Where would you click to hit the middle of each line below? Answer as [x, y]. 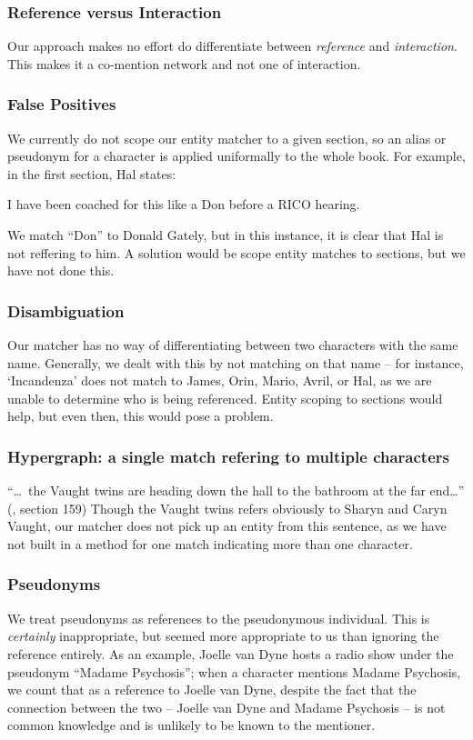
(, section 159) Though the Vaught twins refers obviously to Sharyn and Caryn [227, 508]
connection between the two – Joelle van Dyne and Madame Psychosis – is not [226, 707]
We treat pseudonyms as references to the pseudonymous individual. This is [219, 618]
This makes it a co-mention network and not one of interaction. [184, 63]
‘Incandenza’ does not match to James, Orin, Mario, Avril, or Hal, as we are [220, 380]
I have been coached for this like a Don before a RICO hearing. [184, 204]
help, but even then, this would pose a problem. [141, 416]
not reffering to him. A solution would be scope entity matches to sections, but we [236, 252]
